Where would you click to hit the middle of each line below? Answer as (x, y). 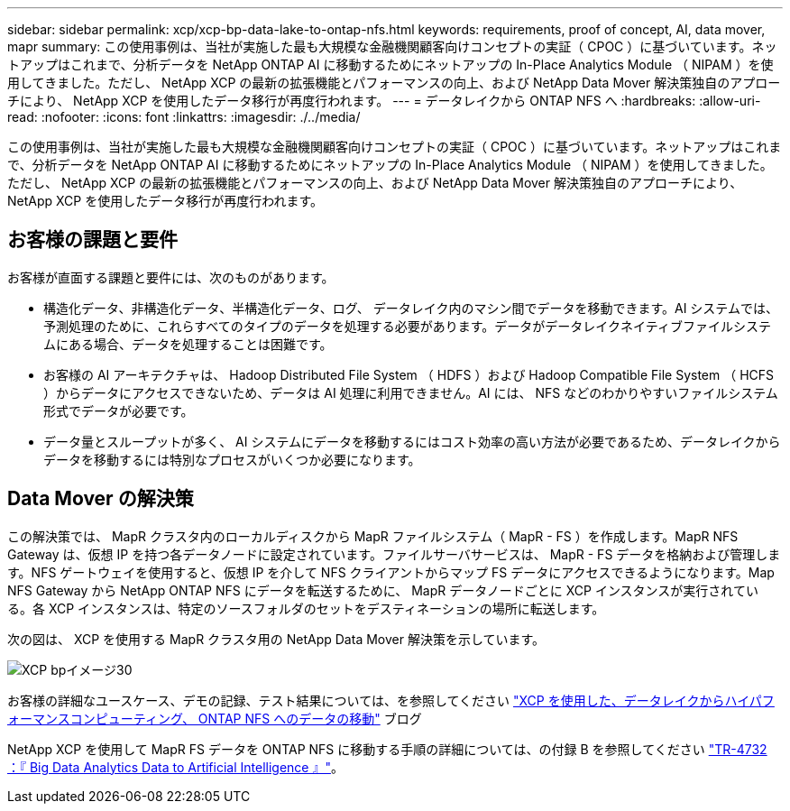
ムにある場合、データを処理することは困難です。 (188, 344)
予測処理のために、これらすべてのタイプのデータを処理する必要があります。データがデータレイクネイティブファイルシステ (407, 326)
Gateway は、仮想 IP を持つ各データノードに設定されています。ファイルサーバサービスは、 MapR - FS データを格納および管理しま (394, 554)
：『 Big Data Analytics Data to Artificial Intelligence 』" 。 (175, 767)
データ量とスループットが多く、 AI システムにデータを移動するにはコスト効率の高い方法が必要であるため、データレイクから (412, 441)
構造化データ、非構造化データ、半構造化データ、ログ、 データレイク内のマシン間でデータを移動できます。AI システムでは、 (411, 308)
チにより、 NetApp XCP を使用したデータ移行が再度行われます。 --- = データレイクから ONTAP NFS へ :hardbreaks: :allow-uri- (384, 101)
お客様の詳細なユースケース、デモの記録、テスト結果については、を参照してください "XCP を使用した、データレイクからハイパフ (391, 700)
